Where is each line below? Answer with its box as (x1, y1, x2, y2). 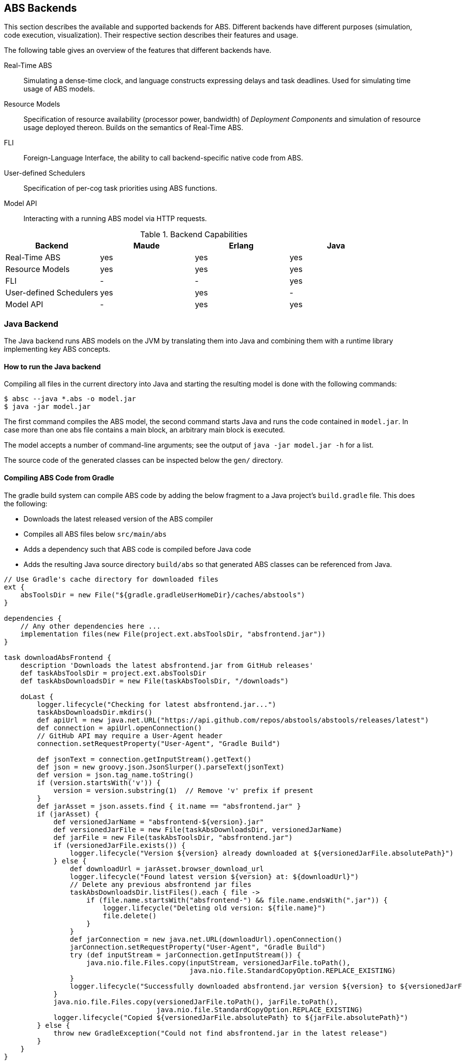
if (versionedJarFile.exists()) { (53, 841, 185, 849)
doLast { (20, 692, 54, 701)
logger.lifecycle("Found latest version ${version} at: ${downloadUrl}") (69, 872, 359, 881)
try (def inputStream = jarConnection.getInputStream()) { (69, 951, 301, 959)
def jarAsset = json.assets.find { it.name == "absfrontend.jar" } (37, 802, 301, 810)
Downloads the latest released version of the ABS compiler (23, 514, 213, 523)
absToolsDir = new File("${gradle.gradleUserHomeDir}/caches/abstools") (20, 590, 305, 599)
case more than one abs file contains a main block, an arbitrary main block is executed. (4, 426, 285, 434)
